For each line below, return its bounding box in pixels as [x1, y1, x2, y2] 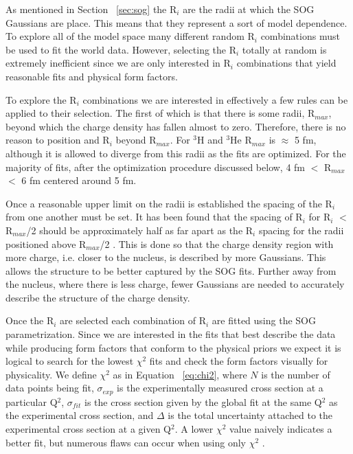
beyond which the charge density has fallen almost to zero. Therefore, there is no [5, 119, 346, 133]
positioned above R [5, 236, 87, 251]
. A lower [174, 422, 214, 436]
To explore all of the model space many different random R [5, 29, 255, 43]
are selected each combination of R [60, 313, 207, 328]
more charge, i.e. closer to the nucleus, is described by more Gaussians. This [5, 250, 326, 264]
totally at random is [242, 42, 327, 56]
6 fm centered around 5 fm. [21, 173, 137, 188]
